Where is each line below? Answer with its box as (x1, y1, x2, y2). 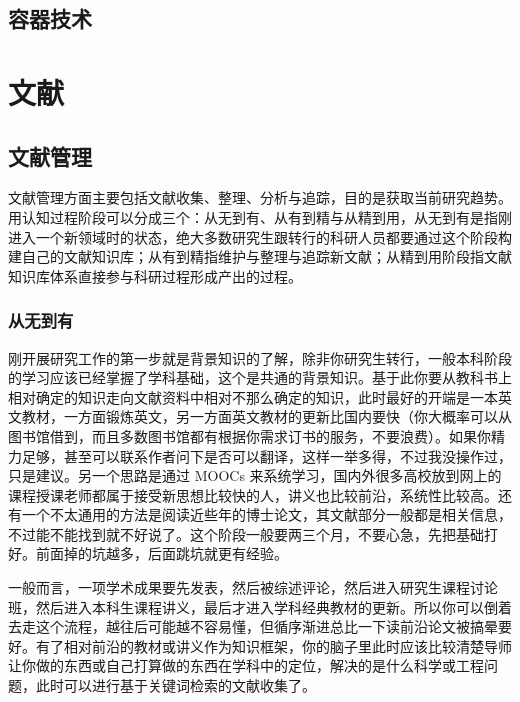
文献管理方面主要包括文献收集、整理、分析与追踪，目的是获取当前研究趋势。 (8, 187, 512, 208)
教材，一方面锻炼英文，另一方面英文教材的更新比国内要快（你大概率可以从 (21, 406, 512, 427)
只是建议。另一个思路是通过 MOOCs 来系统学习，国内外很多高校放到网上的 (8, 465, 502, 486)
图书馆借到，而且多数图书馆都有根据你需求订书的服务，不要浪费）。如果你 (8, 425, 491, 446)
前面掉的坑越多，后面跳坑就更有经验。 (35, 543, 288, 564)
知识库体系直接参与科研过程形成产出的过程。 (8, 265, 302, 286)
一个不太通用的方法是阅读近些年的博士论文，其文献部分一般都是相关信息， (21, 504, 512, 525)
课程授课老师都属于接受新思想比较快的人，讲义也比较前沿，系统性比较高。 (8, 484, 498, 505)
